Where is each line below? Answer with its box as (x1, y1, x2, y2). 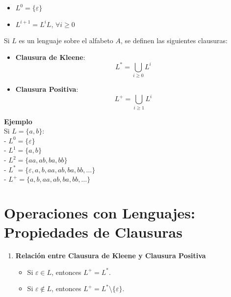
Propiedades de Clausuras (4, 222, 182, 242)
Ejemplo (4, 116, 32, 126)
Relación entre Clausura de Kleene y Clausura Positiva (15, 250, 206, 261)
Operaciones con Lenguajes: (4, 202, 195, 222)
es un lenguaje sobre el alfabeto (19, 35, 113, 46)
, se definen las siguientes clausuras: (121, 35, 228, 46)
